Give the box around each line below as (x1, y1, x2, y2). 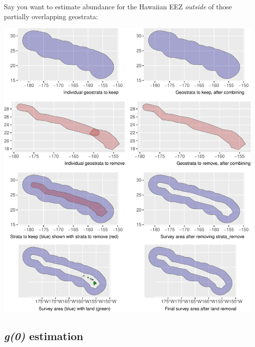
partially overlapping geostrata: (4, 11, 98, 21)
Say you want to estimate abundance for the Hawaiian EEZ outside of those (4, 1, 232, 11)
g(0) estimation (4, 328, 83, 343)
